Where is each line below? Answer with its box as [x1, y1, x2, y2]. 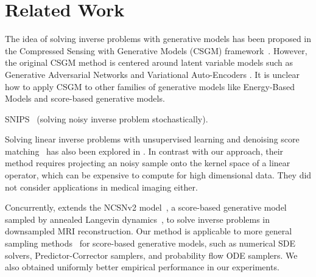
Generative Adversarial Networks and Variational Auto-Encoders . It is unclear [5, 68, 300, 80]
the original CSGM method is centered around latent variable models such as [5, 56, 293, 69]
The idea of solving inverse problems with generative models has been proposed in [5, 32, 312, 45]
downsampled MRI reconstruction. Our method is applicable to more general [5, 225, 292, 237]
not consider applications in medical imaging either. [5, 180, 198, 193]
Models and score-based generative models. [5, 92, 165, 105]
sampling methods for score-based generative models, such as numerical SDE [5, 237, 296, 250]
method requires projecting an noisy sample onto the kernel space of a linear [5, 156, 290, 169]
